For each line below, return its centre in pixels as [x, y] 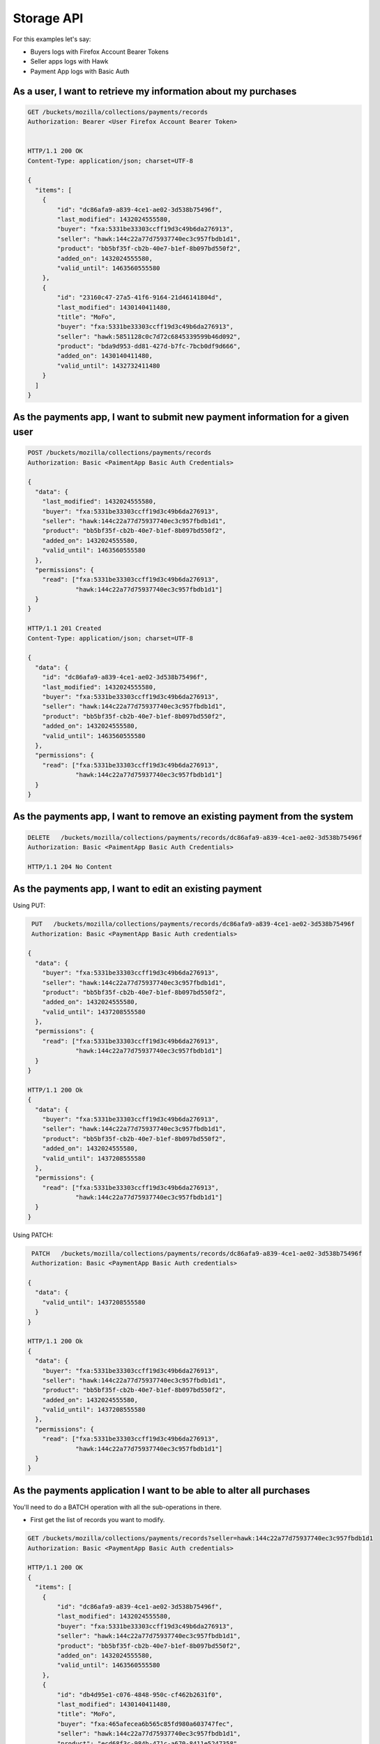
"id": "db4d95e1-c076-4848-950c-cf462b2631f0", [140, 1694]
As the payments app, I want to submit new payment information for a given [181, 418]
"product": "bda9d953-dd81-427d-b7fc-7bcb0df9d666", [149, 346]
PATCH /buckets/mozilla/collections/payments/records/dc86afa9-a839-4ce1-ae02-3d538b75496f [197, 1253]
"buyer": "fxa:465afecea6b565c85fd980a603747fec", [145, 1724]
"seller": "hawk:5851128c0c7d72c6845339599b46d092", [149, 336]
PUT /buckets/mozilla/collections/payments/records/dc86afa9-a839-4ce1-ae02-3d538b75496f [193, 924]
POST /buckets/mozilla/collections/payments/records [120, 453]
